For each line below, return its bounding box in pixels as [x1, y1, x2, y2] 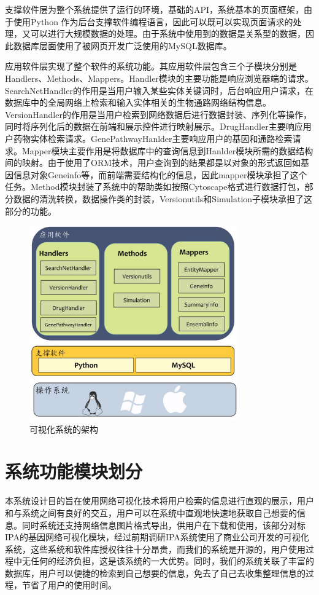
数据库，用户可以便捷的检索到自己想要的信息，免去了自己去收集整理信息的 [5, 566, 306, 579]
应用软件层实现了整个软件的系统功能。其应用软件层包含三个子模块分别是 [5, 60, 297, 73]
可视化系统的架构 [29, 422, 98, 435]
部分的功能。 [5, 204, 56, 217]
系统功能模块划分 [5, 459, 143, 484]
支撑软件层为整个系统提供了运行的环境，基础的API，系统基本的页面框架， [5, 3, 304, 15]
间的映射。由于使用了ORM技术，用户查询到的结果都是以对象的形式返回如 [5, 156, 301, 169]
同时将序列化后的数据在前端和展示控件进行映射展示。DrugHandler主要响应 [5, 120, 303, 133]
